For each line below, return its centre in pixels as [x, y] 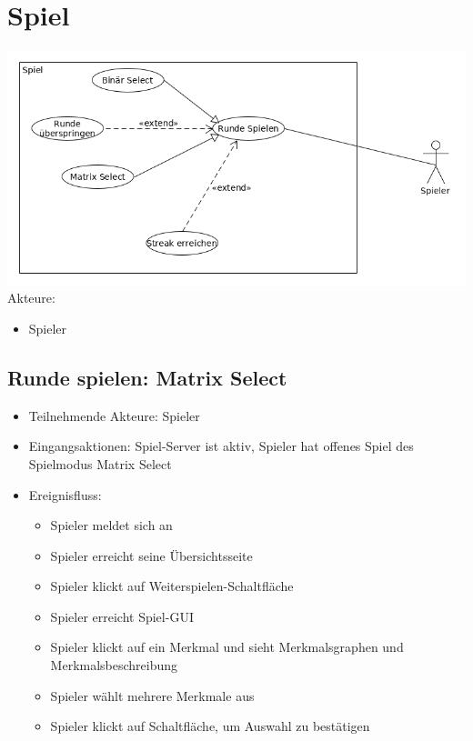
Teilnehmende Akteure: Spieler [114, 415]
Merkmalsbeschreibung [114, 665]
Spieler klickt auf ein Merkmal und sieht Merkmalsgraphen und [227, 647]
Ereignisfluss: [65, 494]
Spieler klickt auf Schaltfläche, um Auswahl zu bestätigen [210, 726]
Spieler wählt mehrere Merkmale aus [152, 695]
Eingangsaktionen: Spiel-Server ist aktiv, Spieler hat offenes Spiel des [221, 446]
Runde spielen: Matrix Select [147, 377]
